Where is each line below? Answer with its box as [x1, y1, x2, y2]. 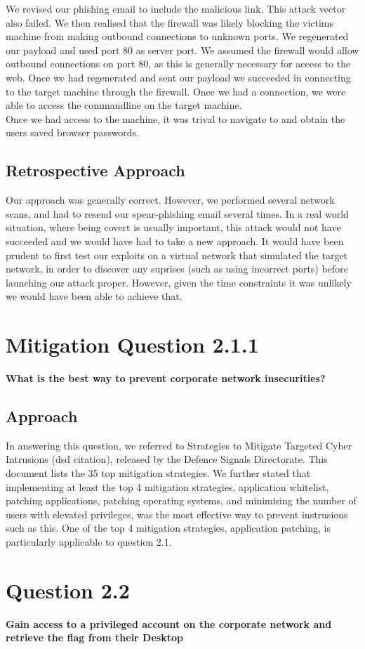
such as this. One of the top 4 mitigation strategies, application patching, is [6, 520, 331, 535]
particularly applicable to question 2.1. [6, 534, 172, 549]
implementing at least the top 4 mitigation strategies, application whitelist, [6, 479, 329, 494]
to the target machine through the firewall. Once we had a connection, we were [6, 84, 346, 98]
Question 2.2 [6, 575, 130, 604]
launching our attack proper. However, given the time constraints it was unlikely [6, 275, 352, 289]
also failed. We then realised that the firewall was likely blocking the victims [6, 15, 334, 29]
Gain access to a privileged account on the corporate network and [6, 616, 332, 631]
